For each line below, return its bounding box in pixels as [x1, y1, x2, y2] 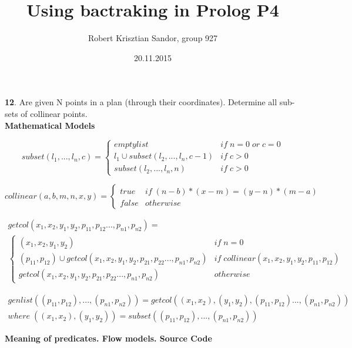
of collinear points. [21, 107, 88, 119]
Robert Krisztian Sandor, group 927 [88, 32, 218, 44]
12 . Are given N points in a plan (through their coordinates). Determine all [5, 96, 277, 108]
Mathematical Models [5, 119, 95, 131]
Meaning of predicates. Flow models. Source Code [5, 332, 212, 344]
